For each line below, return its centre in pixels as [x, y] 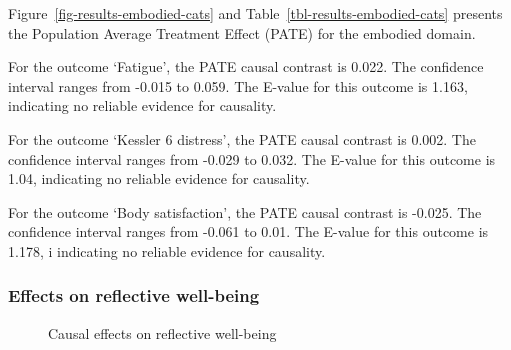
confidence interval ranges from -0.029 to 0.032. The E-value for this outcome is [252, 158]
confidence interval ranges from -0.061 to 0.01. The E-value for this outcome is [248, 231]
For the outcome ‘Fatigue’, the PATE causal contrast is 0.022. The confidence [246, 66]
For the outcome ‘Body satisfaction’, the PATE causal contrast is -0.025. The [245, 211]
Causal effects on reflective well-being [162, 332]
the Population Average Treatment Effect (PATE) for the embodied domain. [242, 32]
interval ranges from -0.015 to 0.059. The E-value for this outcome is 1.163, [238, 85]
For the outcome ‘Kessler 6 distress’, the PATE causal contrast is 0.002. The [242, 138]
